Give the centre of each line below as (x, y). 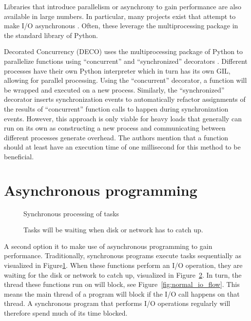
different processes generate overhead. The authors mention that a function (116, 137)
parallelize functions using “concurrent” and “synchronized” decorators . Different (126, 61)
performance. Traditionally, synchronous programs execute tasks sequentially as (123, 255)
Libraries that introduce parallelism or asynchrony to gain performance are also (123, 6)
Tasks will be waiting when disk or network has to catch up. (113, 230)
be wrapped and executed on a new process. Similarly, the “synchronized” (114, 89)
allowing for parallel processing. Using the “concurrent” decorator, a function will (125, 80)
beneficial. (19, 156)
